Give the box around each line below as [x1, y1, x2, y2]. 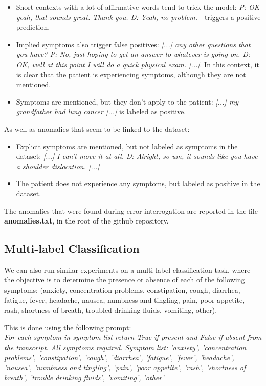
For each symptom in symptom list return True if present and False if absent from [4, 332, 262, 342]
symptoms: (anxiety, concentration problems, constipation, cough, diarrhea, [4, 285, 240, 295]
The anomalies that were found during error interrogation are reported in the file [4, 205, 258, 216]
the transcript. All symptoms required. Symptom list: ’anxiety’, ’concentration [4, 342, 247, 353]
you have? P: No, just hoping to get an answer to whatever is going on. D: [16, 49, 251, 59]
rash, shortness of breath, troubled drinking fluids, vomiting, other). [4, 304, 217, 315]
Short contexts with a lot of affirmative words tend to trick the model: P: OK [16, 2, 260, 12]
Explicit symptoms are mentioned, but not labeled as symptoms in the [16, 140, 238, 151]
